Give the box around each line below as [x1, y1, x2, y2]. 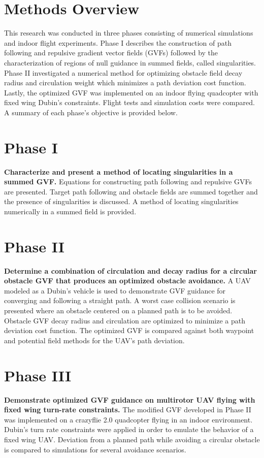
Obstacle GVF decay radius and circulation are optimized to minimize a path [4, 315, 246, 325]
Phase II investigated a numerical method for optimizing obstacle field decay [4, 67, 243, 78]
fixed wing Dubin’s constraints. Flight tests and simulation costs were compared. [4, 97, 255, 108]
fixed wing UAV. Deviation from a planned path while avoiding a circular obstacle [4, 434, 260, 444]
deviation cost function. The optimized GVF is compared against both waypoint [4, 325, 254, 336]
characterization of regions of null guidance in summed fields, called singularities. [4, 57, 256, 68]
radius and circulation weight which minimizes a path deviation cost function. [4, 77, 246, 88]
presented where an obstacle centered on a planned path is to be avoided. [4, 305, 233, 316]
